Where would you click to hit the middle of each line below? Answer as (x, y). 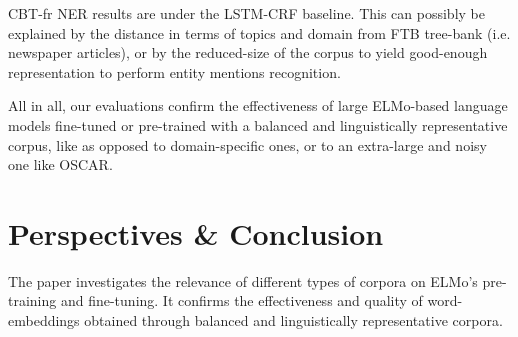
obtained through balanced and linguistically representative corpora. (293, 320)
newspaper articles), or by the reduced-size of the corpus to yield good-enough (248, 52)
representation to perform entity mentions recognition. (174, 71)
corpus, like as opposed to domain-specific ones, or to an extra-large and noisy (247, 144)
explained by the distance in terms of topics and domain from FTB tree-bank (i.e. (259, 32)
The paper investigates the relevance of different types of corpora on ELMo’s (243, 280)
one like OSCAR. (60, 164)
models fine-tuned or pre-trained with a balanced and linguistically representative (258, 124)
